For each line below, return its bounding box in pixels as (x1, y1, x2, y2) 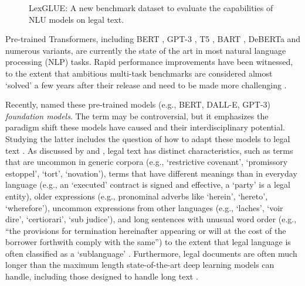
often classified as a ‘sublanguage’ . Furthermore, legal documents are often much (5, 247, 297, 259)
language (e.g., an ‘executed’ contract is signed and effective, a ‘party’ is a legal (5, 178, 290, 191)
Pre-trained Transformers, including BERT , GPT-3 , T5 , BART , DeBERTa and (5, 33, 301, 45)
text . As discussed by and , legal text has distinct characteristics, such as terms (5, 144, 293, 156)
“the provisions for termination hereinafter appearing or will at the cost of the (5, 224, 286, 236)
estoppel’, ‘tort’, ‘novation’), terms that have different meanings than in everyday (5, 167, 297, 179)
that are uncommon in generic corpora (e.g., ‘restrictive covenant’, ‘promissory (5, 156, 288, 168)
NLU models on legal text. (29, 13, 124, 25)
